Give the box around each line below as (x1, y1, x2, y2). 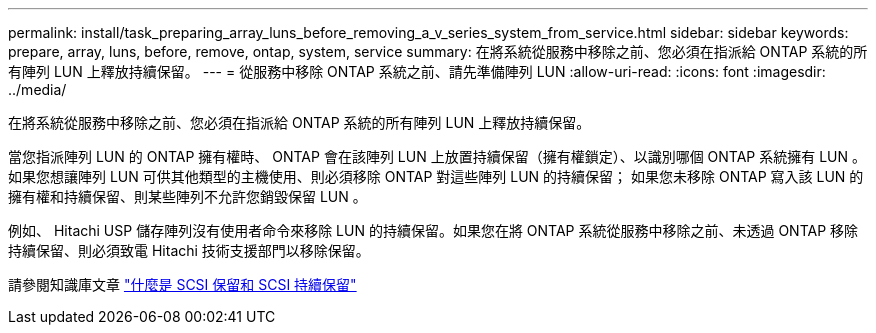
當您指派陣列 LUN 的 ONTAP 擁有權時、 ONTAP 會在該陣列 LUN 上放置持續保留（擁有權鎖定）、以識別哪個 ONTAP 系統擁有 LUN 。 (8, 148, 866, 165)
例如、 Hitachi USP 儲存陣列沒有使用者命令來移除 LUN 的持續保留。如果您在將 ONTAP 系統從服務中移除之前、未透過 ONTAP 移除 (8, 222, 859, 239)
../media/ (8, 81, 67, 98)
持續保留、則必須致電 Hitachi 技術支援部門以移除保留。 (8, 242, 370, 259)
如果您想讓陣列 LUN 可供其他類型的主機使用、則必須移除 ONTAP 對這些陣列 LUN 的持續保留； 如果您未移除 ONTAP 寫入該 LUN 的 (8, 168, 864, 185)
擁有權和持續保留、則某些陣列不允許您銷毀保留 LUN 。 (8, 188, 367, 205)
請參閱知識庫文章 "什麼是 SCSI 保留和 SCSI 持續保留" (8, 276, 357, 293)
